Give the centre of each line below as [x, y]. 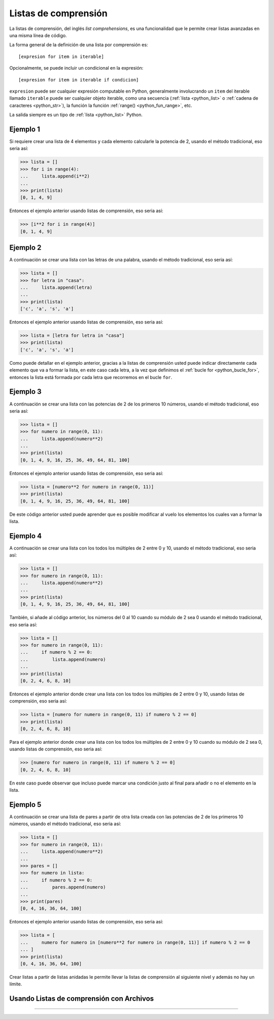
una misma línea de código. [38, 35]
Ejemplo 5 [25, 805]
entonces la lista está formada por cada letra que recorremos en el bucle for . [91, 377]
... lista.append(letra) [56, 287]
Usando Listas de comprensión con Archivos [82, 999]
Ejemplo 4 [26, 536]
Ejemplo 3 [25, 392]
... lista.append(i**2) [55, 176]
